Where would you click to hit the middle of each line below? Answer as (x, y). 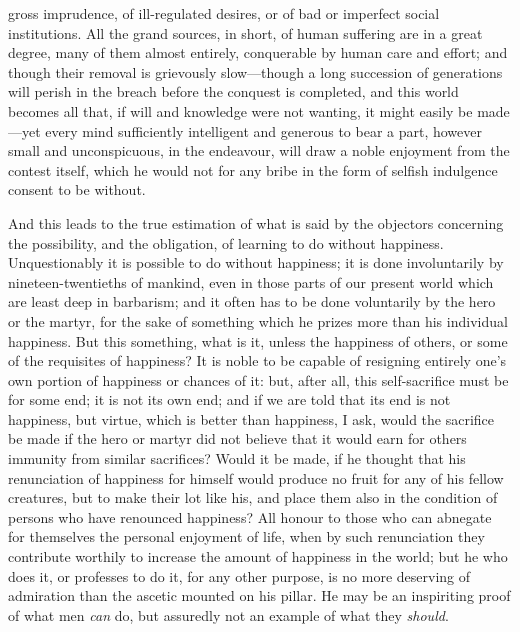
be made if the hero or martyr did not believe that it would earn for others (237, 438)
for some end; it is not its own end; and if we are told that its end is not (229, 399)
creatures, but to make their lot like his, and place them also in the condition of (253, 497)
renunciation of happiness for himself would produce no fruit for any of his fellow (256, 477)
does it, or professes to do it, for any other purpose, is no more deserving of (239, 575)
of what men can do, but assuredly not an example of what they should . (228, 614)
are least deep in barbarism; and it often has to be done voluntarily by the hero (252, 301)
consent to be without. (77, 189)
